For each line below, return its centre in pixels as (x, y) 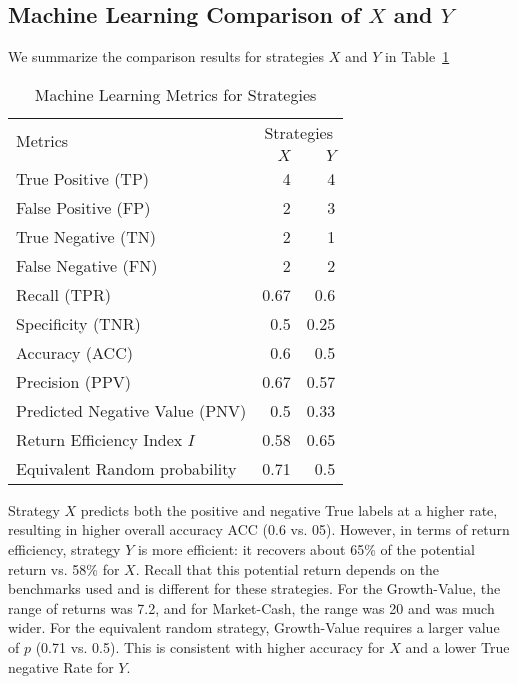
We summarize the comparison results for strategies (166, 56)
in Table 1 (417, 56)
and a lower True (457, 646)
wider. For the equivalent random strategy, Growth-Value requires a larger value (254, 627)
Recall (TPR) (63, 294)
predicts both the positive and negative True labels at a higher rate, (289, 509)
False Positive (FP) (83, 207)
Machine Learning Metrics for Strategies (175, 94)
